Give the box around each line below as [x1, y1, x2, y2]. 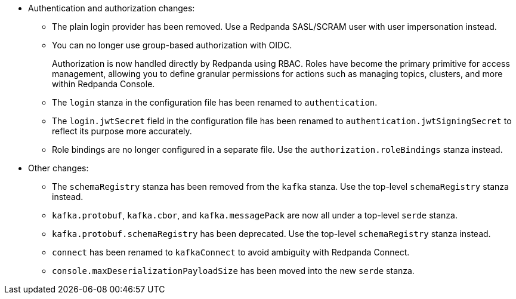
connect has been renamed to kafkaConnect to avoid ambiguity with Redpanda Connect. [52, 247, 410, 257]
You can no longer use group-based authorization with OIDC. [52, 40, 292, 50]
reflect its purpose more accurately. [52, 126, 192, 136]
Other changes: [28, 163, 89, 173]
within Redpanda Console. [52, 79, 155, 89]
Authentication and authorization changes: [28, 3, 195, 13]
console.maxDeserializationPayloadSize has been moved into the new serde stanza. [52, 266, 415, 276]
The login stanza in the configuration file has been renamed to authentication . [52, 97, 378, 107]
